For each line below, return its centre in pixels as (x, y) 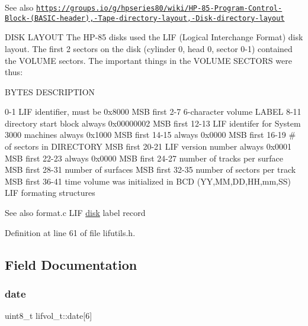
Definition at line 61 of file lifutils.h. (70, 232)
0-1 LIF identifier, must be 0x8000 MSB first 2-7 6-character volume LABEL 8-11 (153, 112)
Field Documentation (71, 264)
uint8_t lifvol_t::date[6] (49, 316)
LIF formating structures (50, 193)
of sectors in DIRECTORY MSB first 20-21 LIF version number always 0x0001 (148, 146)
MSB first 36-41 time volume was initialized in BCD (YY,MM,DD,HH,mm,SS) (148, 181)
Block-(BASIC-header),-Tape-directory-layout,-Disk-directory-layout (145, 18)
